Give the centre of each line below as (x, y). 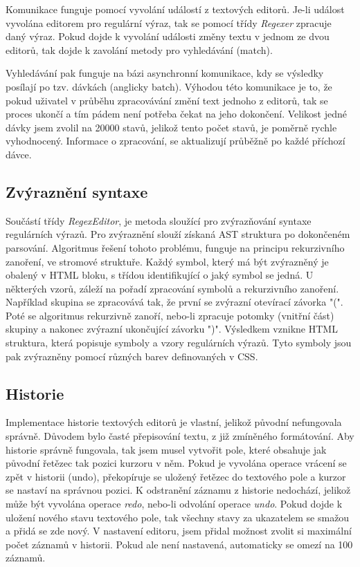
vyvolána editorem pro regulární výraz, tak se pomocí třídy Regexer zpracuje (169, 22)
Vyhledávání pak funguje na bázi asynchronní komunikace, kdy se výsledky (165, 73)
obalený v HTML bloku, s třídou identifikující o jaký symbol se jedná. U (160, 275)
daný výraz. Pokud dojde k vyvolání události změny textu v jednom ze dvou (168, 36)
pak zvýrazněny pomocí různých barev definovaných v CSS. (132, 356)
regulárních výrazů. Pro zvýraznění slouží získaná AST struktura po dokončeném (178, 234)
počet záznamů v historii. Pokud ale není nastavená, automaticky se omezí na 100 (179, 544)
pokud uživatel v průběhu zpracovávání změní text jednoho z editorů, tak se (167, 100)
